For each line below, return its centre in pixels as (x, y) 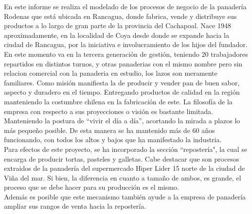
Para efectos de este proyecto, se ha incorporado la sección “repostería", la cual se (126, 149)
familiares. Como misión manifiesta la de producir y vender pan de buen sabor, (122, 82)
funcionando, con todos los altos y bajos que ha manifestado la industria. (113, 140)
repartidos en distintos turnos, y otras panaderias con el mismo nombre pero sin (123, 63)
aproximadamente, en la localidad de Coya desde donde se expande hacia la (117, 35)
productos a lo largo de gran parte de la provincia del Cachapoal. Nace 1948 (117, 25)
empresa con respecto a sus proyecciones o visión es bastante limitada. (108, 111)
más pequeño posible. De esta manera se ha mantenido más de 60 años (109, 130)
